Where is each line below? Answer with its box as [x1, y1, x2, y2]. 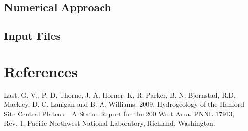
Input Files [4, 28, 61, 43]
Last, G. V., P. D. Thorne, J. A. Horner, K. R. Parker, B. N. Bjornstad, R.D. [4, 89, 236, 99]
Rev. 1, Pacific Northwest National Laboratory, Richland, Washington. [4, 118, 215, 128]
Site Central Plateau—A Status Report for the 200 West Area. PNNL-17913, [4, 108, 235, 118]
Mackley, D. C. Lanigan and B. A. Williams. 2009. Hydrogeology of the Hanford [4, 99, 244, 109]
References [4, 61, 78, 81]
